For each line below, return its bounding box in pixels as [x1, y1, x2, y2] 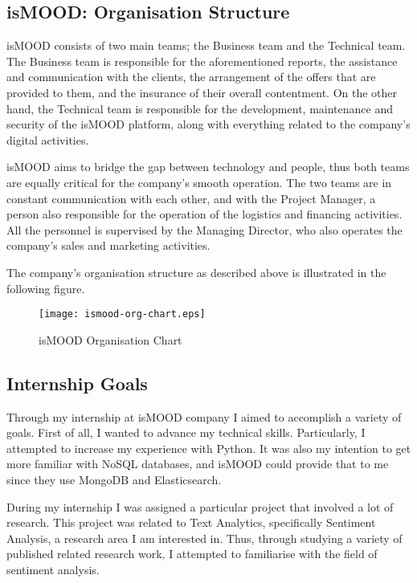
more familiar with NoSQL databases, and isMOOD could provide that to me [6, 455, 389, 472]
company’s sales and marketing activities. [6, 237, 211, 254]
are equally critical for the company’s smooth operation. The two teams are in [6, 173, 392, 190]
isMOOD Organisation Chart [39, 331, 182, 348]
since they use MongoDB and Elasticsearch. [6, 471, 222, 487]
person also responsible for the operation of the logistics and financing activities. [6, 206, 403, 222]
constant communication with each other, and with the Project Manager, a [6, 190, 376, 206]
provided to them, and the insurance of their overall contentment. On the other [6, 84, 398, 100]
